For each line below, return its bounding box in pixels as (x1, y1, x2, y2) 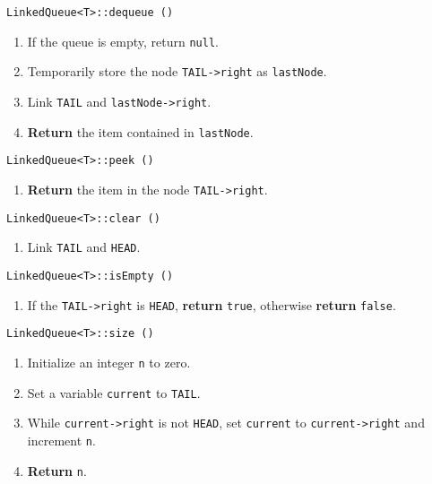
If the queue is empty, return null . (27, 31, 219, 50)
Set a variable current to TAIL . (27, 383, 201, 402)
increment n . (27, 430, 96, 449)
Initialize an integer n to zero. (27, 352, 191, 371)
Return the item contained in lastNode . (27, 122, 254, 141)
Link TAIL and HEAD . (27, 238, 141, 256)
